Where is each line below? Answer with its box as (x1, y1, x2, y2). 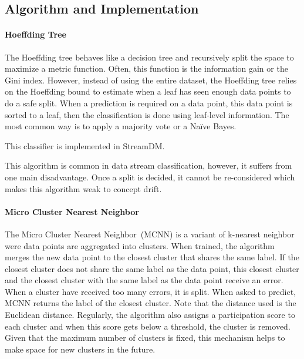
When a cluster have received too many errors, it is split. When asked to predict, (5, 285, 296, 297)
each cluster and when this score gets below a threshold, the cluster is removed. (5, 320, 291, 332)
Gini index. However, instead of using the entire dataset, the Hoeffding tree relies (5, 73, 297, 86)
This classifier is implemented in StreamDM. (5, 139, 165, 152)
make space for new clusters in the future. (5, 343, 156, 355)
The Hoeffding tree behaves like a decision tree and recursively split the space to (5, 51, 294, 63)
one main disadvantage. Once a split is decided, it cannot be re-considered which (5, 170, 295, 183)
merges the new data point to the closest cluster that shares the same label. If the (5, 251, 299, 263)
